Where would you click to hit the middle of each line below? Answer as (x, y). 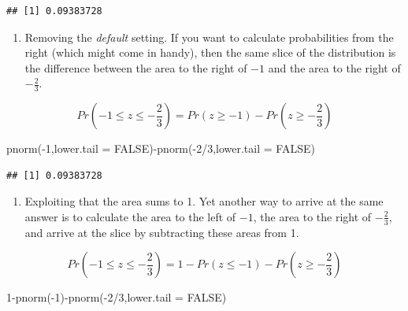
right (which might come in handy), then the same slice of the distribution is (210, 52)
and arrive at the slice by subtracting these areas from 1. (162, 232)
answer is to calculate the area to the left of (130, 216)
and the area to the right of (334, 67)
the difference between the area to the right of (136, 67)
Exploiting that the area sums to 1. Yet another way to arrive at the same (204, 201)
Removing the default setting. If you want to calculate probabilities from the (209, 37)
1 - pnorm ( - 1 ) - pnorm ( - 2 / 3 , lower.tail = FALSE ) (117, 297)
